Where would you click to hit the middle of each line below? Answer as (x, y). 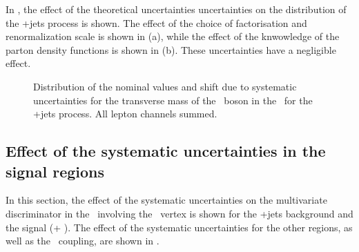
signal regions (55, 171)
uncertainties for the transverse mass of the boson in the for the (173, 100)
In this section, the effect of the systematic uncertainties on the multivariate (166, 200)
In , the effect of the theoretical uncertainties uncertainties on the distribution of (176, 9)
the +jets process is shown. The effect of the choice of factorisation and (156, 22)
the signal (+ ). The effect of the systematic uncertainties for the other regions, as (179, 227)
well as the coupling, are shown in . (83, 241)
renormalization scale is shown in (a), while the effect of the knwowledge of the (173, 36)
